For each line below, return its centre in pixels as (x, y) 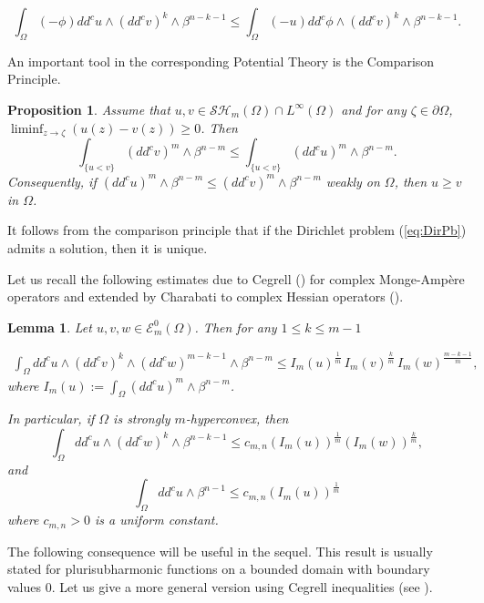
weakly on (353, 181)
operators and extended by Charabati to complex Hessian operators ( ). (206, 296)
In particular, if (51, 419)
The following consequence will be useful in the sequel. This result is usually (220, 551)
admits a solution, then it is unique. (108, 248)
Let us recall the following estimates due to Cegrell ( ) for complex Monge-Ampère (236, 278)
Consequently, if (52, 181)
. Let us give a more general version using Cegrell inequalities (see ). (242, 586)
